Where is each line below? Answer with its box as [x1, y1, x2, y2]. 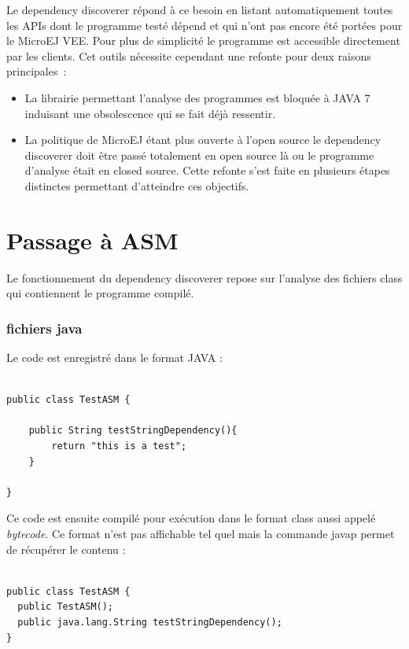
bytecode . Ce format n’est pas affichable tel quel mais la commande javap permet [6, 525, 395, 541]
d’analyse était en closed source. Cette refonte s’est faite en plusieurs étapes [24, 162, 390, 179]
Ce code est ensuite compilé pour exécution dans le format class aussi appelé [6, 510, 376, 526]
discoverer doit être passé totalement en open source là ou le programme [24, 146, 374, 163]
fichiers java [6, 318, 83, 337]
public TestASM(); [17, 601, 114, 613]
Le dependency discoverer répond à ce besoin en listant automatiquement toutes [6, 2, 393, 17]
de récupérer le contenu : [6, 540, 126, 557]
